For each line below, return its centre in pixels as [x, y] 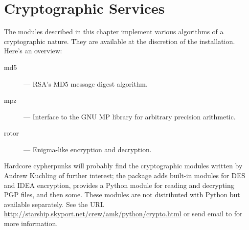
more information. [31, 223]
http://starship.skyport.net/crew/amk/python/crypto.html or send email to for [123, 214]
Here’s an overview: [33, 51]
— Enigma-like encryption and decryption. [88, 149]
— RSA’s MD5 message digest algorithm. [86, 83]
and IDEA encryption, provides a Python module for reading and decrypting [119, 185]
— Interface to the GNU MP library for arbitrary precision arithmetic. [130, 116]
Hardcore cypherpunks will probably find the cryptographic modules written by [123, 166]
